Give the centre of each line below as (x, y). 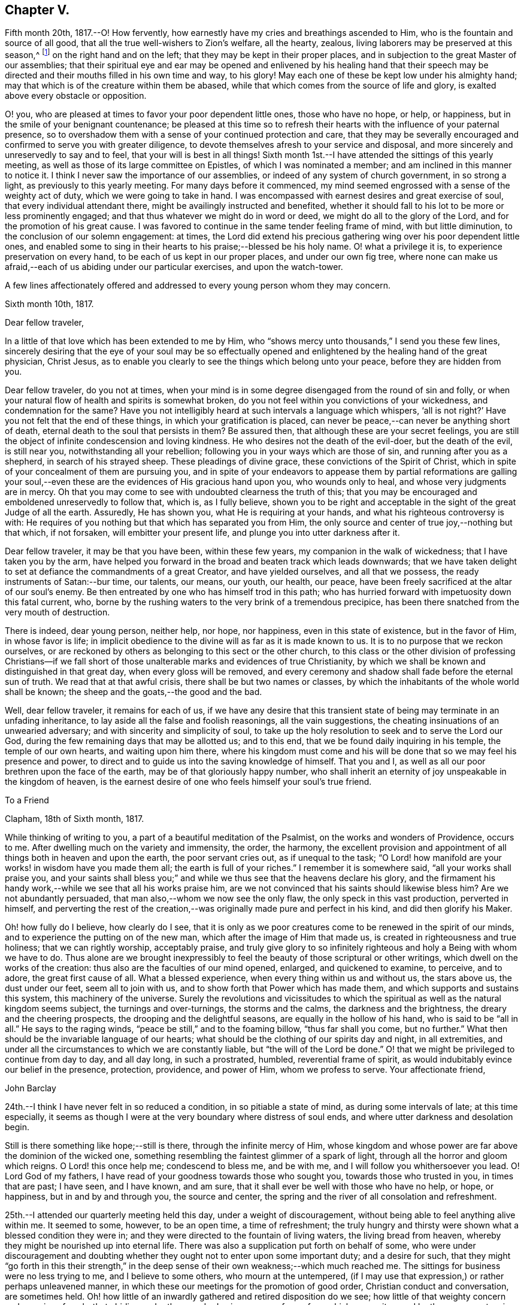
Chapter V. (37, 10)
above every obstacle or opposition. (76, 96)
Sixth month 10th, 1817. (49, 304)
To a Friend (27, 800)
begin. (17, 1127)
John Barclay (31, 1088)
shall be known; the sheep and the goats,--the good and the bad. (134, 692)
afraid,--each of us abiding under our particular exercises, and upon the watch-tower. (174, 267)
